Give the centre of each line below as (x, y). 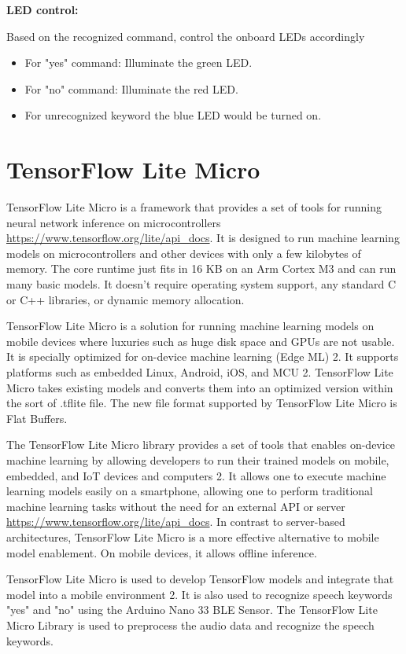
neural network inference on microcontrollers (114, 222)
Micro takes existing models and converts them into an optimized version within (200, 387)
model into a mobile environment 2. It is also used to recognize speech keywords (199, 594)
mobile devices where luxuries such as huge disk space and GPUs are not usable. (201, 341)
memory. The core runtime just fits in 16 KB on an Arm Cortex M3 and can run (201, 268)
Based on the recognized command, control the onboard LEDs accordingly (186, 36)
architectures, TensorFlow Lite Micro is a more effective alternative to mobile (193, 536)
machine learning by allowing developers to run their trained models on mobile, (198, 460)
